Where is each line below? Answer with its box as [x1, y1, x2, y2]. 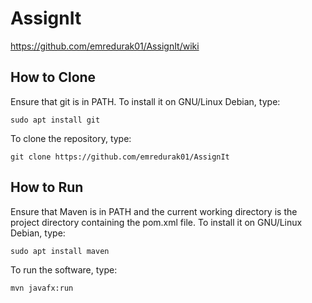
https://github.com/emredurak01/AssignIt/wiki [10, 40, 200, 52]
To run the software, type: [10, 263, 118, 276]
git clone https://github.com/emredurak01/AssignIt [10, 152, 230, 162]
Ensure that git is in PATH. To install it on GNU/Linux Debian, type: [10, 95, 281, 107]
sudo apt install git [10, 115, 101, 125]
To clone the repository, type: [10, 132, 132, 144]
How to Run [10, 179, 84, 196]
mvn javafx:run [10, 283, 74, 293]
